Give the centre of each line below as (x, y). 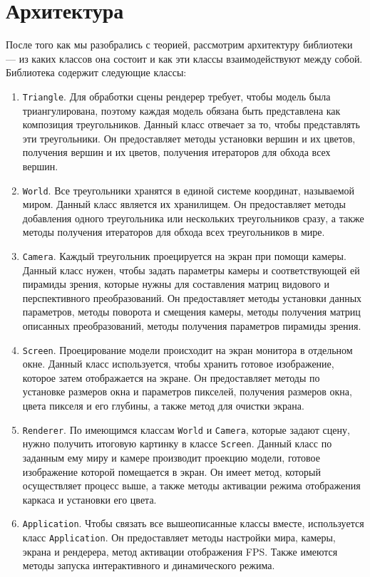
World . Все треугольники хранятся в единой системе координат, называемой (189, 190)
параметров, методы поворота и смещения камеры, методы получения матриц (191, 312)
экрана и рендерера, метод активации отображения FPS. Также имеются (180, 551)
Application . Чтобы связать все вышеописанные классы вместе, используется (193, 523)
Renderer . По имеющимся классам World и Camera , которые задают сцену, (186, 429)
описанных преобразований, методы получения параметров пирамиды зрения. (192, 326)
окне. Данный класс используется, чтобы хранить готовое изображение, (178, 364)
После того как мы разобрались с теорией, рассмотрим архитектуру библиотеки (179, 45)
